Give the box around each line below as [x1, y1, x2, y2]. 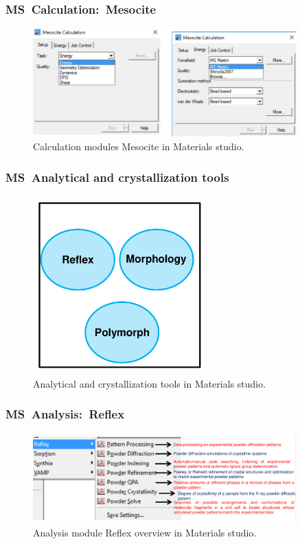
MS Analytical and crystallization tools [5, 168, 229, 185]
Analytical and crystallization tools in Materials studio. [33, 376, 266, 390]
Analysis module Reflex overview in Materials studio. [33, 525, 257, 539]
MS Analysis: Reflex [5, 405, 125, 423]
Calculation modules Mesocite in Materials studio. [33, 139, 244, 154]
